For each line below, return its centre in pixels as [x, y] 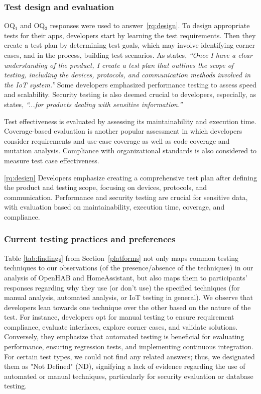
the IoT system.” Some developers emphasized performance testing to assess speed [130, 84]
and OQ [33, 25]
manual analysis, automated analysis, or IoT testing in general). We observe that [129, 297]
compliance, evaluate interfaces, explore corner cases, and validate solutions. [121, 326]
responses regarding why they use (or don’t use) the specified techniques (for [122, 287]
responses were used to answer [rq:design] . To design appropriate [150, 25]
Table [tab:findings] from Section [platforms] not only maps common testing [121, 258]
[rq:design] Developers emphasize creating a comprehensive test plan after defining [130, 177]
